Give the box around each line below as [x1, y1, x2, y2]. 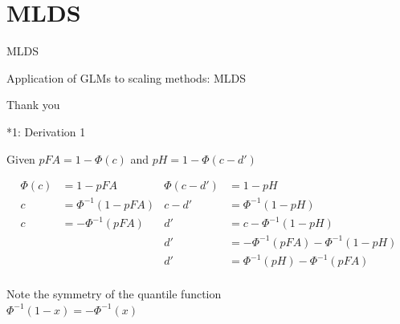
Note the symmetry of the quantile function [6, 286, 222, 302]
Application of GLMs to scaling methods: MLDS [6, 69, 247, 86]
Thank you [6, 96, 60, 113]
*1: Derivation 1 [6, 123, 86, 140]
